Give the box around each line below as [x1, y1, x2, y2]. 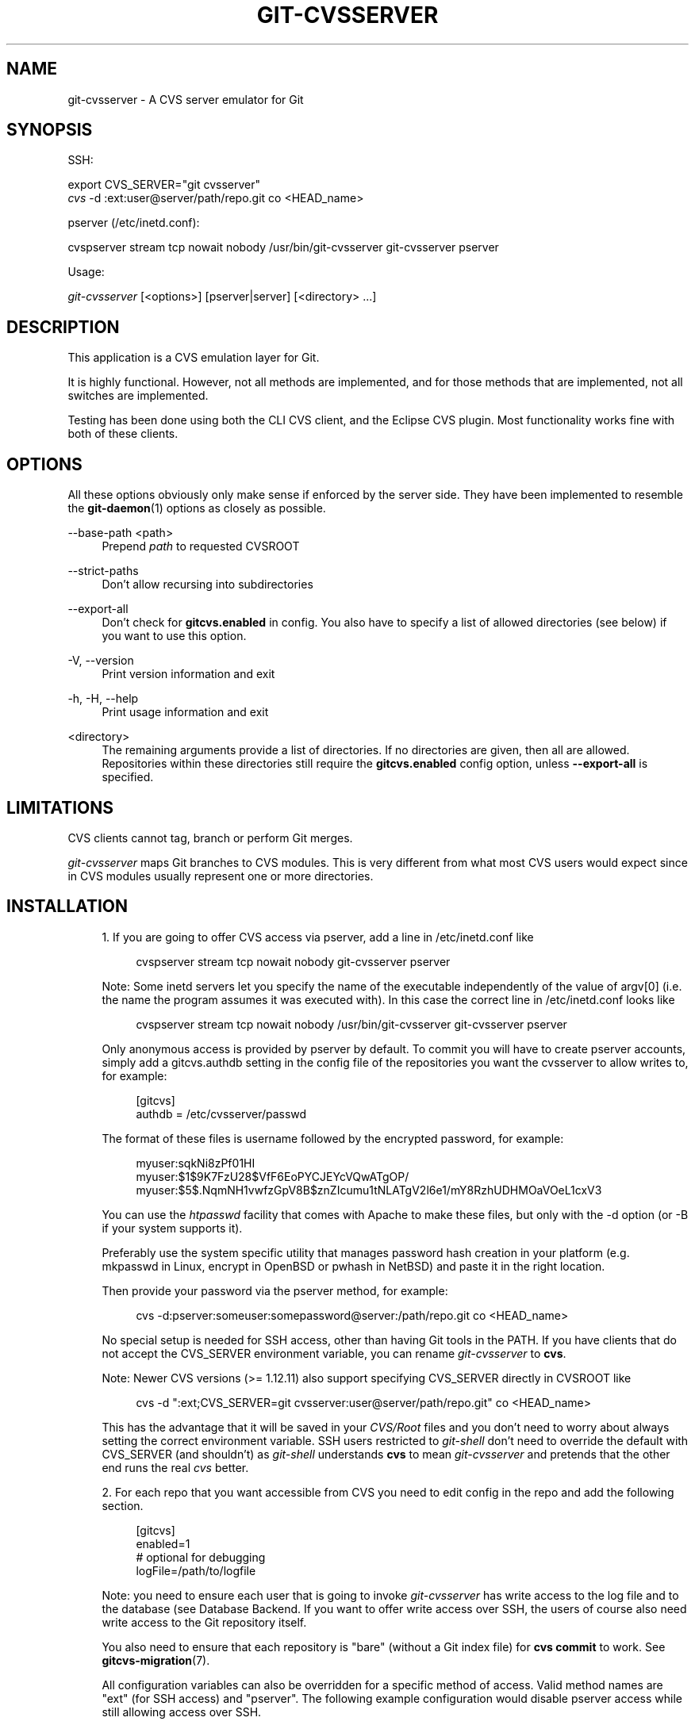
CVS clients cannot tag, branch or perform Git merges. [67, 830, 353, 845]
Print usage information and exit [102, 705, 269, 719]
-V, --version [67, 654, 134, 668]
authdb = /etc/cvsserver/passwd [136, 1106, 307, 1121]
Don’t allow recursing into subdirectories [102, 577, 313, 592]
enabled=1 [136, 1536, 190, 1551]
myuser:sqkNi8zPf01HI [136, 1156, 255, 1170]
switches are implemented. [67, 389, 209, 403]
